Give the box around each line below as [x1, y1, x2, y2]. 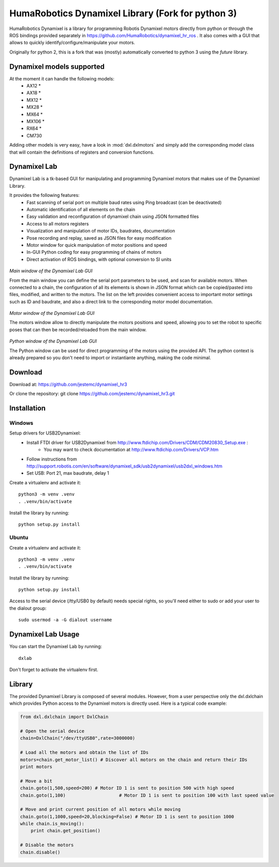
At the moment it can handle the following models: [9, 75, 115, 81]
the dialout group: [9, 605, 47, 611]
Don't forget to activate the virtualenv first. [9, 667, 98, 673]
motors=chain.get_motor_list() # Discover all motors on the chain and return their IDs [20, 757, 248, 763]
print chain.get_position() [30, 828, 101, 834]
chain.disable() [20, 849, 61, 855]
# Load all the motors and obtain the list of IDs [20, 749, 149, 756]
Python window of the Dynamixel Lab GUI [9, 338, 97, 344]
